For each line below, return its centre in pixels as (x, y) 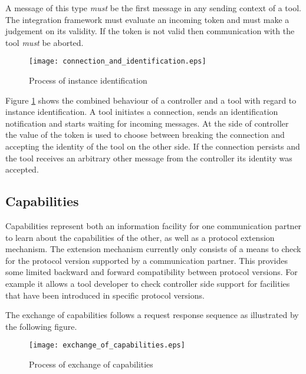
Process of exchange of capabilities (91, 364)
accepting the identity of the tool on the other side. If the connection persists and (153, 146)
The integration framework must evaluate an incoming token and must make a (147, 19)
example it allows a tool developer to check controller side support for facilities (148, 283)
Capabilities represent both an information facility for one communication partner (154, 225)
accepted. (22, 169)
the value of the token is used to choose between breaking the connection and (145, 135)
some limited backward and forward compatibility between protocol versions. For (152, 272)
